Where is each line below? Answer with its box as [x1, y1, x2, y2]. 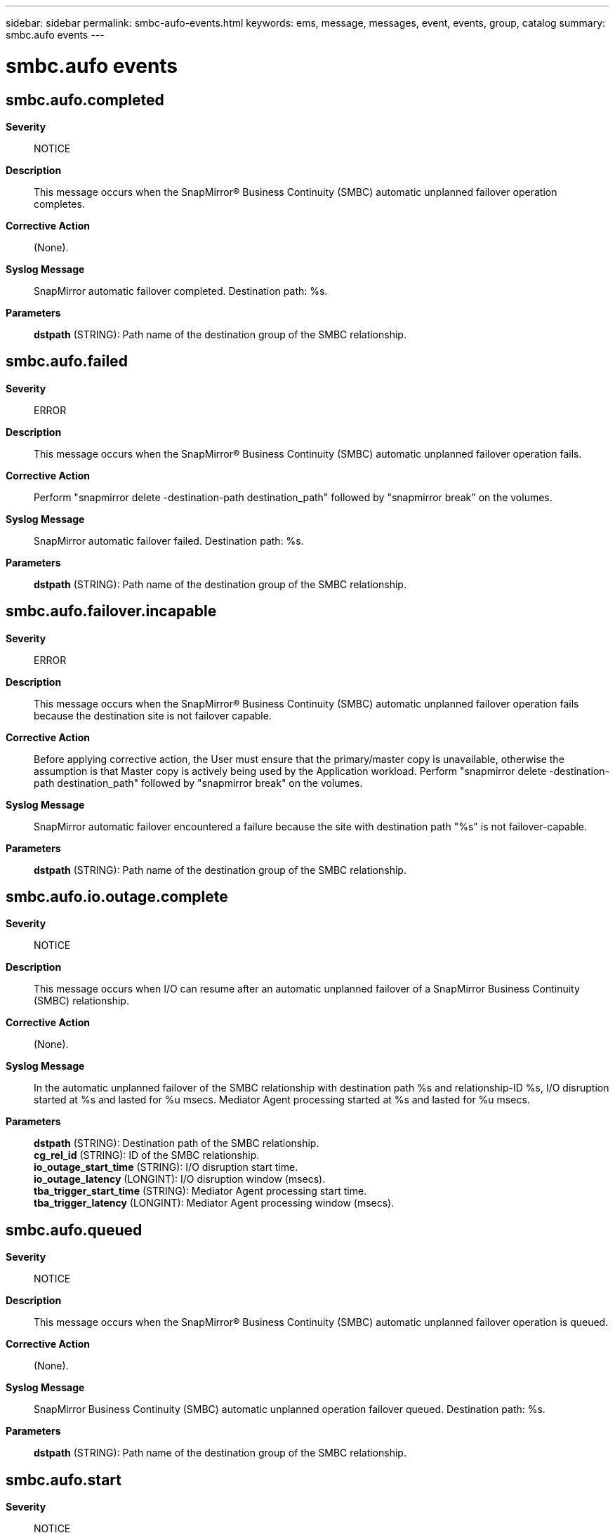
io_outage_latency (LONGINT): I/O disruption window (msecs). [34, 1173, 326, 1186]
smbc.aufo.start [6, 1471, 121, 1489]
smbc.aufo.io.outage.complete [6, 888, 228, 906]
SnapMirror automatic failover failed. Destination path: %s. [34, 534, 304, 547]
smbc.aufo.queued [6, 1221, 143, 1239]
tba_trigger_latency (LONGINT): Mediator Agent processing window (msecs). [34, 1197, 395, 1209]
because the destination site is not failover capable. [34, 709, 272, 722]
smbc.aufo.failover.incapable [6, 602, 217, 620]
